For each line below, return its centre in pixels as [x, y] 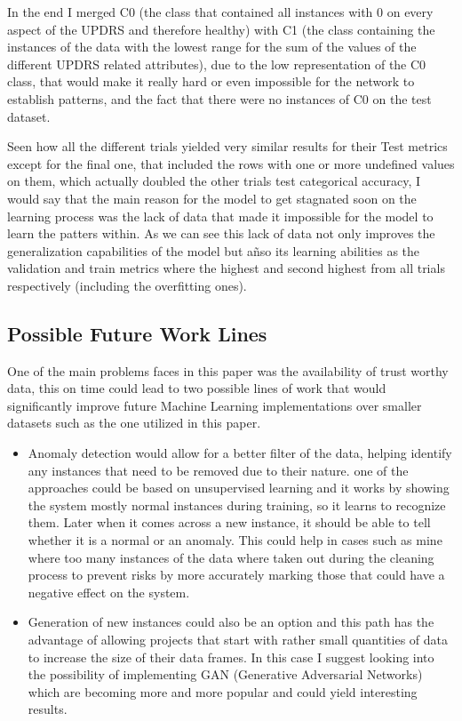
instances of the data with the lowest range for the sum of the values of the [212, 47]
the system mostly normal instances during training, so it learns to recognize [237, 505]
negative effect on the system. [109, 592]
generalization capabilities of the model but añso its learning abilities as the [214, 250]
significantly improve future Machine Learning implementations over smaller [215, 405]
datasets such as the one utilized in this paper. [134, 423]
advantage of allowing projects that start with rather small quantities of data [238, 640]
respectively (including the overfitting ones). [127, 285]
